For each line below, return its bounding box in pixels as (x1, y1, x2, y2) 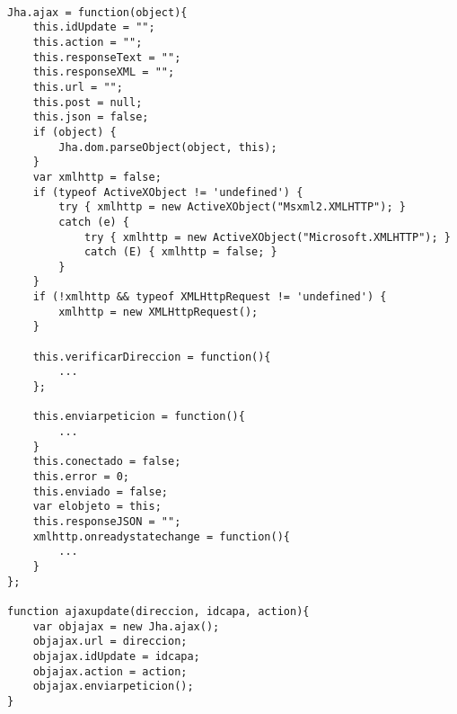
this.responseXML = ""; (32, 66, 175, 79)
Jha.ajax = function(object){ (7, 5, 188, 19)
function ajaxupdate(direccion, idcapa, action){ (7, 604, 310, 618)
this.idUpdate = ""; (32, 21, 155, 34)
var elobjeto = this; (32, 500, 162, 513)
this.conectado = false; (32, 455, 181, 469)
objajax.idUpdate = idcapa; (32, 649, 200, 663)
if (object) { (32, 125, 117, 138)
